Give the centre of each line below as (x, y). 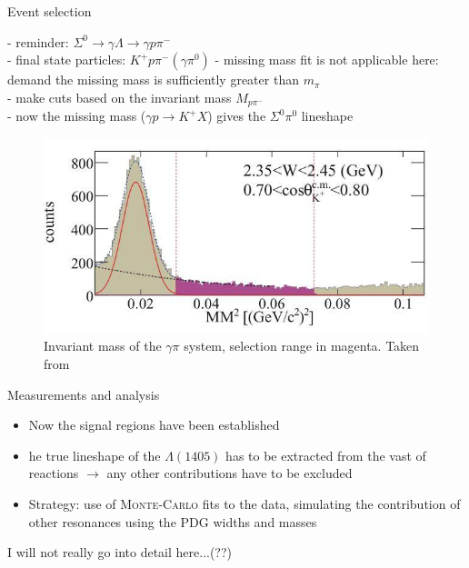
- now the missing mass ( (77, 116)
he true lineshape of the (95, 455)
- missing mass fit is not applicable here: (327, 60)
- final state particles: (67, 60)
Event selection (50, 11)
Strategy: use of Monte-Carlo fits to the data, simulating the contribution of (244, 503)
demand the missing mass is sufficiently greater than (153, 80)
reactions (54, 473)
